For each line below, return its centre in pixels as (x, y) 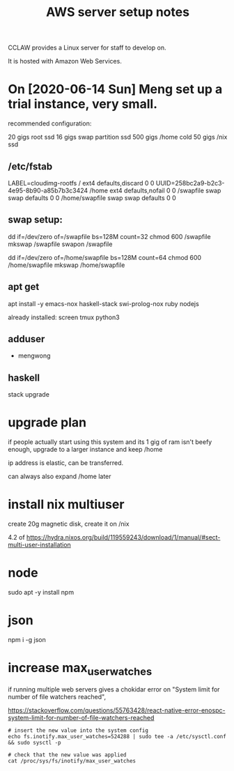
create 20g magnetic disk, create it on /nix (69, 524)
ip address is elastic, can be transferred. (66, 463)
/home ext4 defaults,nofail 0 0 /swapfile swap (155, 190)
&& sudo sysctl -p (34, 743)
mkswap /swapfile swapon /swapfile (60, 244)
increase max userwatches (80, 669)
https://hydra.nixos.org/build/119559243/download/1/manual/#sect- (123, 537)
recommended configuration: (50, 123)
